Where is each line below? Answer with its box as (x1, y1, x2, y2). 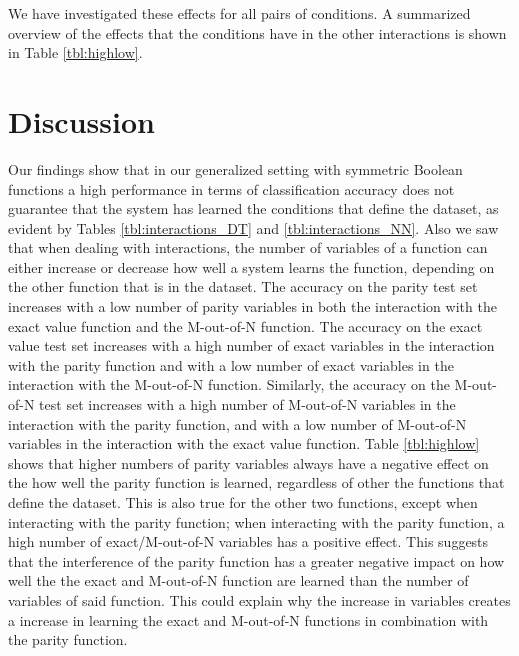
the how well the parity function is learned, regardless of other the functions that (8, 472, 505, 493)
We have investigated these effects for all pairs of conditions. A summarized (8, 3, 471, 23)
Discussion (8, 100, 155, 141)
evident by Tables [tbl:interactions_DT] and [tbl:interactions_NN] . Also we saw (8, 217, 499, 238)
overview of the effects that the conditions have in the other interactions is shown (8, 22, 507, 43)
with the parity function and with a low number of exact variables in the (8, 354, 454, 375)
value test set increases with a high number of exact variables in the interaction (8, 335, 495, 356)
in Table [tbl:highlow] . (8, 42, 143, 63)
